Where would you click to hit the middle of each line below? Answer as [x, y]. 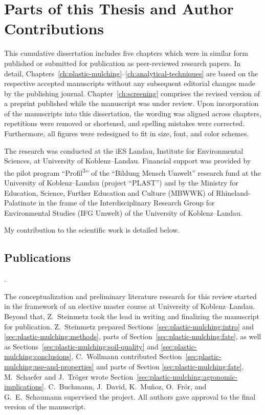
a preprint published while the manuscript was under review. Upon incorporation [131, 103]
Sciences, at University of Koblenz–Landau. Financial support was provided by [128, 161]
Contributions [54, 28]
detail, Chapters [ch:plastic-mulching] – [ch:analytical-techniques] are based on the [131, 73]
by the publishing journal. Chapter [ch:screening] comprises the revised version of [132, 93]
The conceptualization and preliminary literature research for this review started [130, 296]
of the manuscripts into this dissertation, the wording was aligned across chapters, [133, 113]
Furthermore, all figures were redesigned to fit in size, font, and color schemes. [127, 133]
